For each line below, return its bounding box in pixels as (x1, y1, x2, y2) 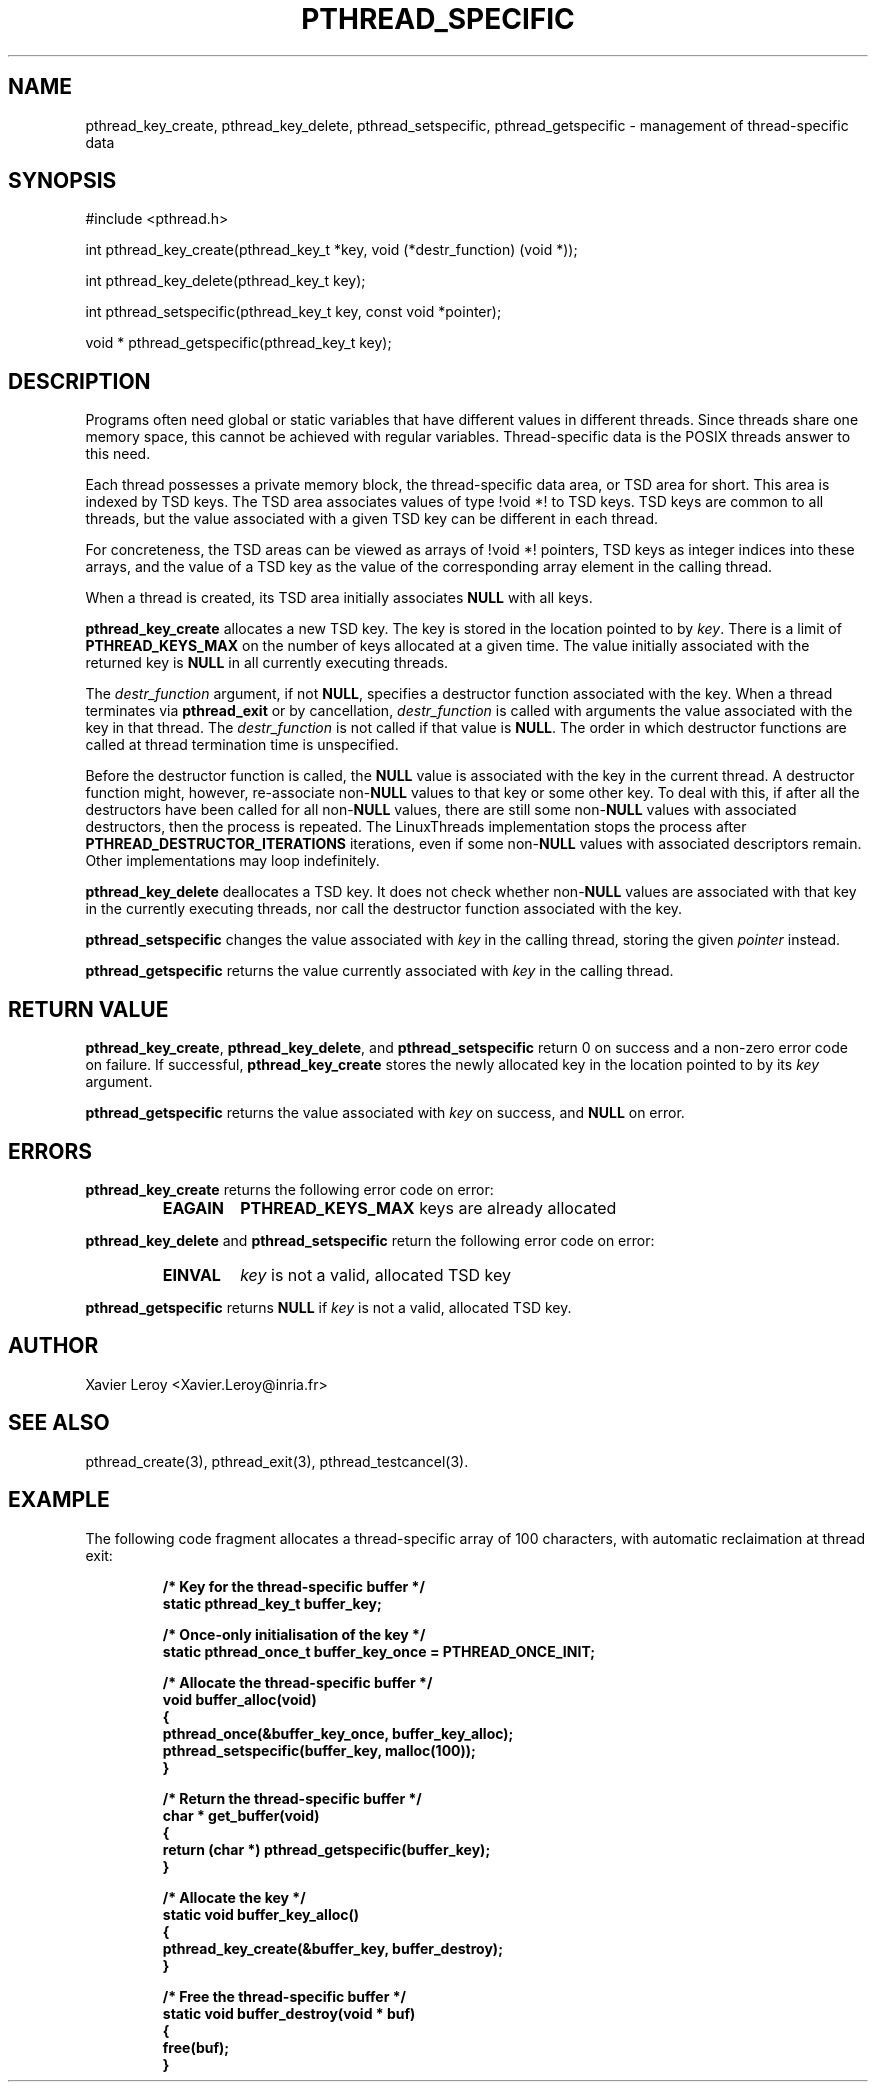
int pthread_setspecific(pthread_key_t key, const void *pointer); (85, 303, 502, 321)
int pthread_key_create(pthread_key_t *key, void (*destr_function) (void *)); (85, 241, 578, 259)
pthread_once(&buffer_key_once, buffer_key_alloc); (162, 1724, 514, 1742)
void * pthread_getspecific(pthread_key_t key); (85, 334, 392, 352)
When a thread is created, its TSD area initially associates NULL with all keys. (85, 589, 593, 607)
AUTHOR (8, 1333, 99, 1359)
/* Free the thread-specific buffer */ (162, 1987, 406, 2005)
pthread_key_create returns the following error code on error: (85, 1180, 494, 1198)
